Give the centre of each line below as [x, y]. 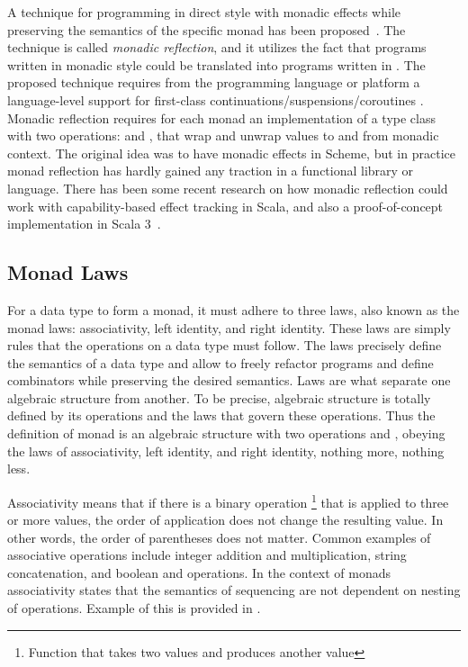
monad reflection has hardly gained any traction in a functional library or [211, 171]
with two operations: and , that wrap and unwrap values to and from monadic [223, 135]
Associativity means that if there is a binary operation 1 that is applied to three [228, 500]
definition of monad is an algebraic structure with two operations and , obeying [226, 433]
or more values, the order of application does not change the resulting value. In [225, 520]
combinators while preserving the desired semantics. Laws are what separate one [229, 380]
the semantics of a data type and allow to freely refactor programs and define [220, 362]
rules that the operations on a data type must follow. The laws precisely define [225, 345]
